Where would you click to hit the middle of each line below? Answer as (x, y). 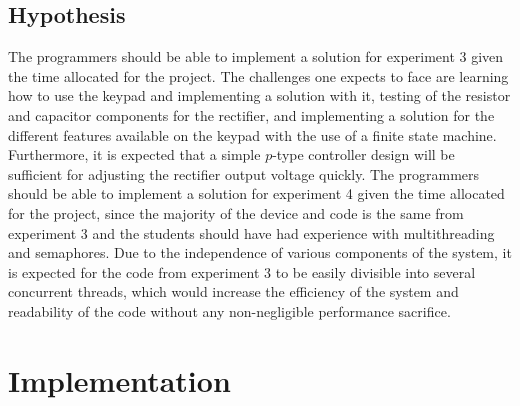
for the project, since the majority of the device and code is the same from (236, 212)
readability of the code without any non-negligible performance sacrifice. (229, 310)
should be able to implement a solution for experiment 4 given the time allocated (256, 193)
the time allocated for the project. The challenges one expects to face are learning (258, 75)
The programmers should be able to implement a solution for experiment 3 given (256, 56)
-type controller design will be (363, 154)
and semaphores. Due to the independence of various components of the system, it (260, 252)
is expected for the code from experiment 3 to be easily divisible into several (242, 271)
